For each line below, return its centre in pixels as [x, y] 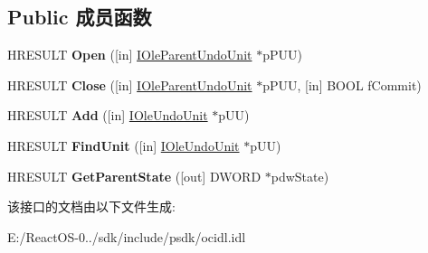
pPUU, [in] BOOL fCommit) [342, 84]
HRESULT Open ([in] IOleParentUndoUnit [130, 55]
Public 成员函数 [80, 17]
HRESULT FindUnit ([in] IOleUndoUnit [124, 145]
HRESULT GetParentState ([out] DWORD [134, 176]
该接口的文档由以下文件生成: [91, 206]
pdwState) [300, 176]
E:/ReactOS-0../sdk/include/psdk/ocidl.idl [127, 236]
